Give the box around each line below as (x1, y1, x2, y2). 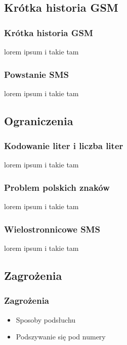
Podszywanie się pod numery (16, 331, 106, 342)
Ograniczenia (4, 112, 73, 128)
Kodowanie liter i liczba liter (4, 139, 123, 152)
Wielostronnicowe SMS (4, 222, 100, 235)
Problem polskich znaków (4, 181, 110, 193)
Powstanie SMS (4, 68, 69, 80)
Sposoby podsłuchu (16, 314, 76, 325)
